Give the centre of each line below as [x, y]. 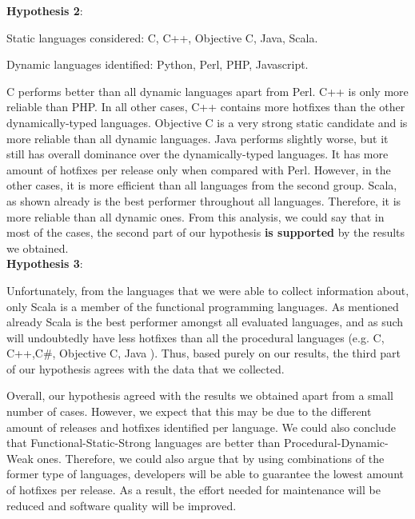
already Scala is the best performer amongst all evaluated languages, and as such [205, 322]
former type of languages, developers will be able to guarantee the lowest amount [205, 474]
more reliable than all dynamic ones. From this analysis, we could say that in [196, 216]
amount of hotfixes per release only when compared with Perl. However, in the [199, 169]
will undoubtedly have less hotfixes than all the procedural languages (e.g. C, [196, 337]
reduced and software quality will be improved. [122, 505]
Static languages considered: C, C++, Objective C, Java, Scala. [162, 37]
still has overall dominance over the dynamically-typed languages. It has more [198, 154]
